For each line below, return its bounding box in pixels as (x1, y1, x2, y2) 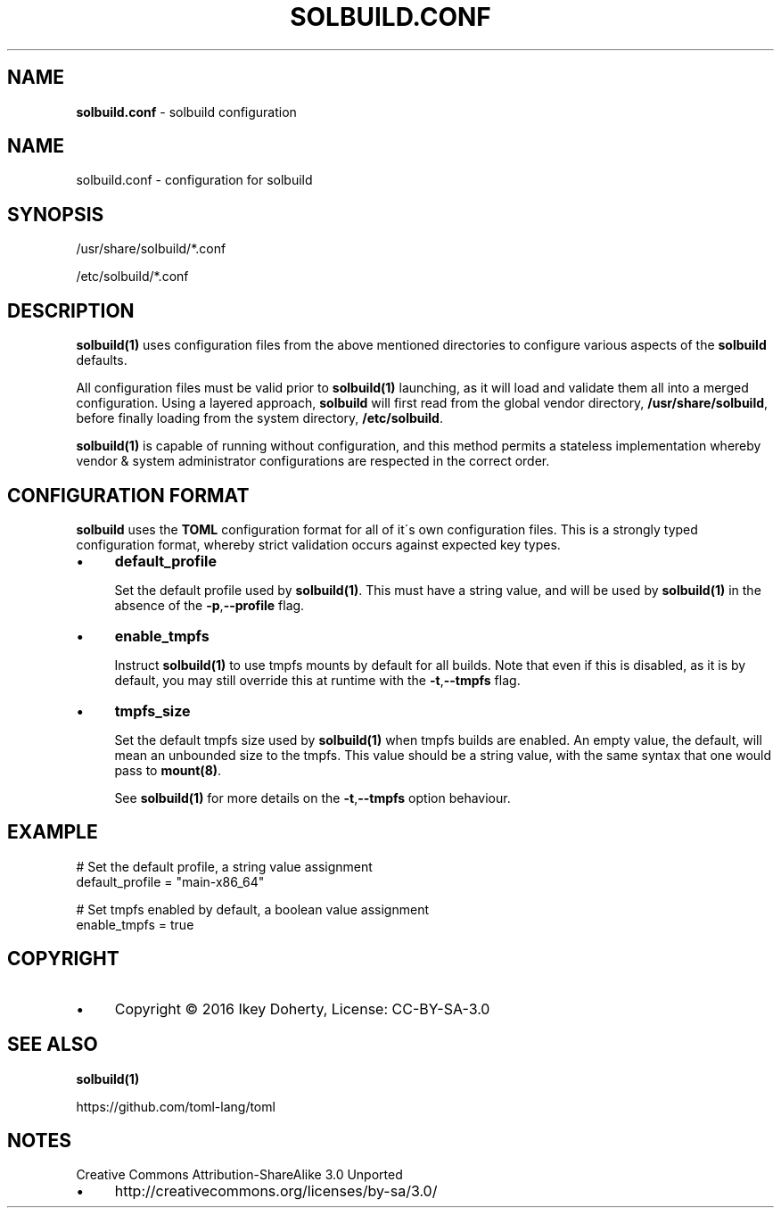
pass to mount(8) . (114, 762, 222, 778)
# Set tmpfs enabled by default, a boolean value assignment (76, 901, 429, 917)
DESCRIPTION (7, 299, 135, 322)
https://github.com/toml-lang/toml (76, 1098, 275, 1114)
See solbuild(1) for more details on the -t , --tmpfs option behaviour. (114, 789, 511, 806)
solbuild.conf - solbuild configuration (76, 103, 297, 120)
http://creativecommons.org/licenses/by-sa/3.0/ (114, 1182, 438, 1201)
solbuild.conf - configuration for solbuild (76, 172, 313, 188)
